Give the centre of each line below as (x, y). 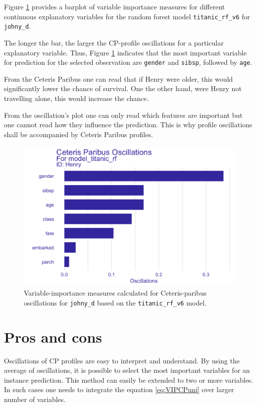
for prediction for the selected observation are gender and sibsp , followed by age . (128, 62)
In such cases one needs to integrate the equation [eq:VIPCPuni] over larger (119, 389)
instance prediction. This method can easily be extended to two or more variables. (129, 380)
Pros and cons (53, 336)
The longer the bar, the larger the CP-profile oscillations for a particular (114, 42)
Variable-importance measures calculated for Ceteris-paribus (115, 293)
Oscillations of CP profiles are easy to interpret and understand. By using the (122, 360)
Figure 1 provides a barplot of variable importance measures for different (115, 6)
